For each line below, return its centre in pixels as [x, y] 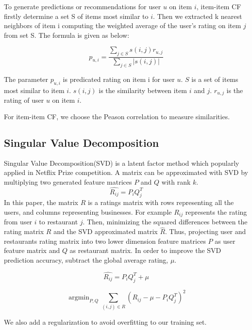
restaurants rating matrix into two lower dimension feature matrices [105, 241]
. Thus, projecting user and [206, 231]
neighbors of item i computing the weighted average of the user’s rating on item [123, 25]
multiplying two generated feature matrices [68, 181]
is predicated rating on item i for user [119, 79]
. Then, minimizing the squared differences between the [165, 222]
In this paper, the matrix [41, 202]
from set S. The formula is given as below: [67, 35]
